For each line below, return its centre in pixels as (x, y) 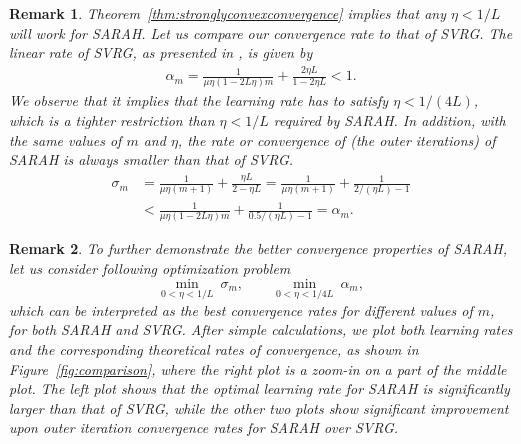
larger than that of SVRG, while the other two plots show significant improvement (259, 407)
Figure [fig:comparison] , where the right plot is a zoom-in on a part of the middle (258, 368)
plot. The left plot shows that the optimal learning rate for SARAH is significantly (259, 388)
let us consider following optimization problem (150, 268)
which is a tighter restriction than (112, 120)
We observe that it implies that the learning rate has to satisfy (199, 100)
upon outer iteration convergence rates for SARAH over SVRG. (204, 427)
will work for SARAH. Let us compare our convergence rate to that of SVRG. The (261, 32)
